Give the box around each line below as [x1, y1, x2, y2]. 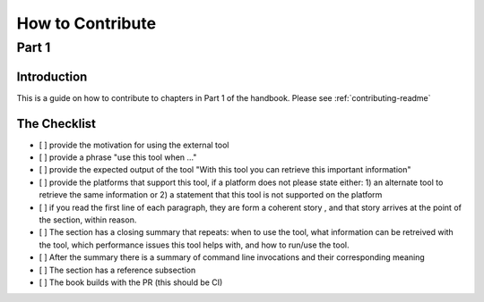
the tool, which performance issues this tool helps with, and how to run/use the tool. [39, 239, 350, 250]
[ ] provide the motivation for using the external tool [39, 139, 229, 150]
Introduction [16, 69, 88, 84]
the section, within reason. [39, 214, 137, 225]
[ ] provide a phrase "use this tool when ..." [39, 152, 197, 163]
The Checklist [16, 116, 97, 131]
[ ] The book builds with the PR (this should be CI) [39, 277, 223, 288]
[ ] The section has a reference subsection [39, 264, 196, 275]
